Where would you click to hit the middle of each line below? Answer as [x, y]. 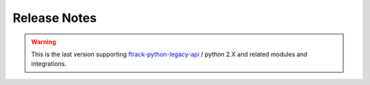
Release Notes [55, 18]
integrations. [49, 64]
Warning [44, 42]
